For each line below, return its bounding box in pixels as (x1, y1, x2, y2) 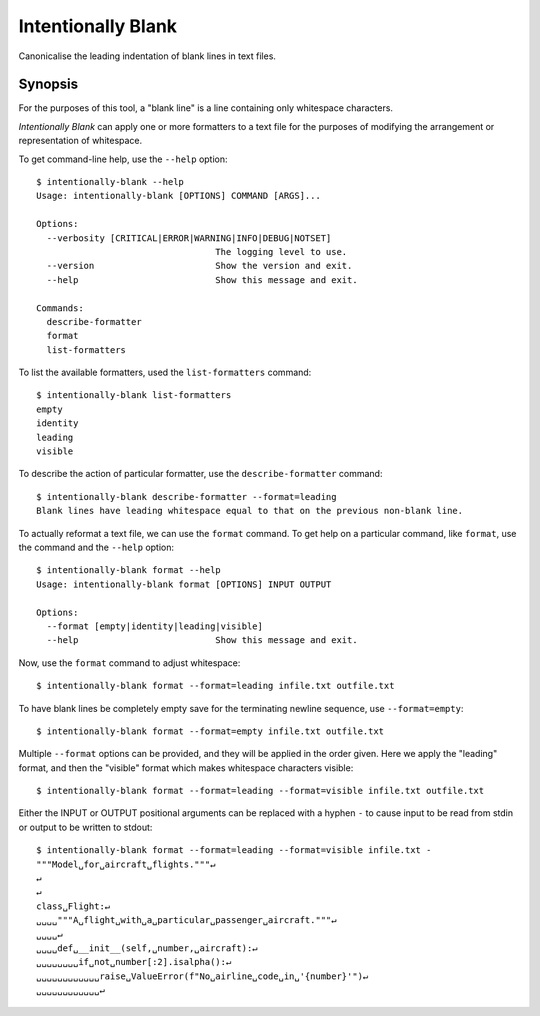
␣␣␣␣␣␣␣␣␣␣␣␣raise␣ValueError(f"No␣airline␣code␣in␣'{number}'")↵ (36, 970, 369, 982)
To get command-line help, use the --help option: (18, 153, 229, 165)
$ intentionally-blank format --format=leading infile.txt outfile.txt (36, 680, 395, 692)
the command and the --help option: (18, 541, 175, 553)
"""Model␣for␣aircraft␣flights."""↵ (36, 858, 216, 870)
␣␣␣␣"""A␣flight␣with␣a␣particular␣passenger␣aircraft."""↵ (36, 915, 337, 926)
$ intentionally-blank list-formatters (36, 390, 232, 401)
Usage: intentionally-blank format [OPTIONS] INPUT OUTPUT (36, 578, 332, 590)
